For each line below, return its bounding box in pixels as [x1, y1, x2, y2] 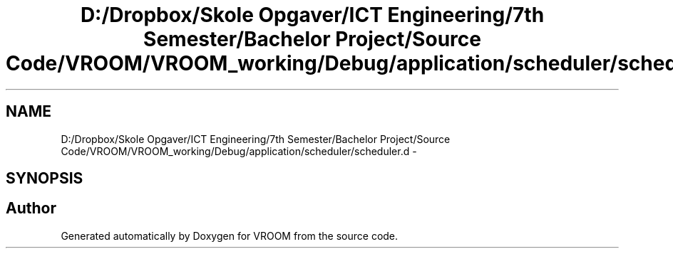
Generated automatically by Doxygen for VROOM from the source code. [61, 229, 399, 242]
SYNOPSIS [6, 169, 83, 188]
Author [6, 199, 56, 218]
